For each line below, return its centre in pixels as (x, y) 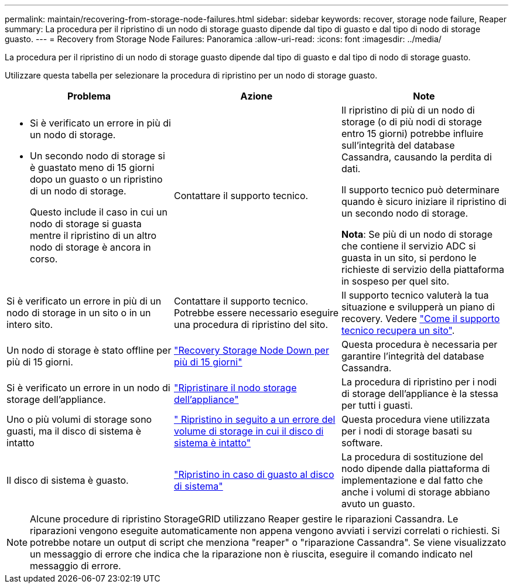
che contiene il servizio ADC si (408, 246)
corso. (44, 259)
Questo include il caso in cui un (99, 212)
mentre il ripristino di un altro (93, 235)
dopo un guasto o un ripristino (96, 179)
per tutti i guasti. (377, 405)
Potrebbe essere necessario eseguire (256, 313)
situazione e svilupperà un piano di (418, 307)
